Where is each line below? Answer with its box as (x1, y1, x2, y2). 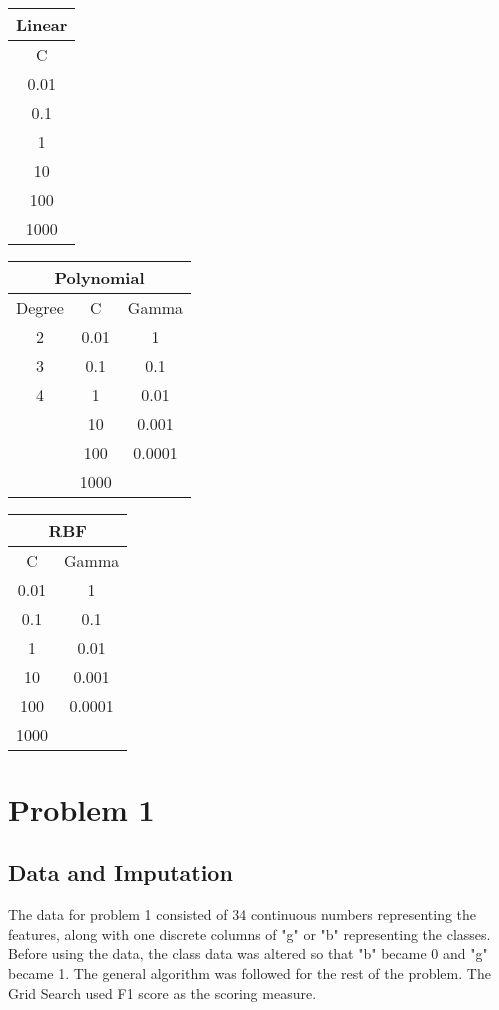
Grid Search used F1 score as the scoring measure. (8, 982, 317, 1003)
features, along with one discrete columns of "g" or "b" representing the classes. (8, 923, 491, 944)
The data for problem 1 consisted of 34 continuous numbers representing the (8, 904, 477, 925)
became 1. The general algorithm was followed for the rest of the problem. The (8, 962, 491, 983)
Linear (16, 12, 68, 36)
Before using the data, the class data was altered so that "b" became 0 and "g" (8, 943, 488, 964)
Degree (16, 295, 64, 319)
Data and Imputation (8, 857, 233, 888)
